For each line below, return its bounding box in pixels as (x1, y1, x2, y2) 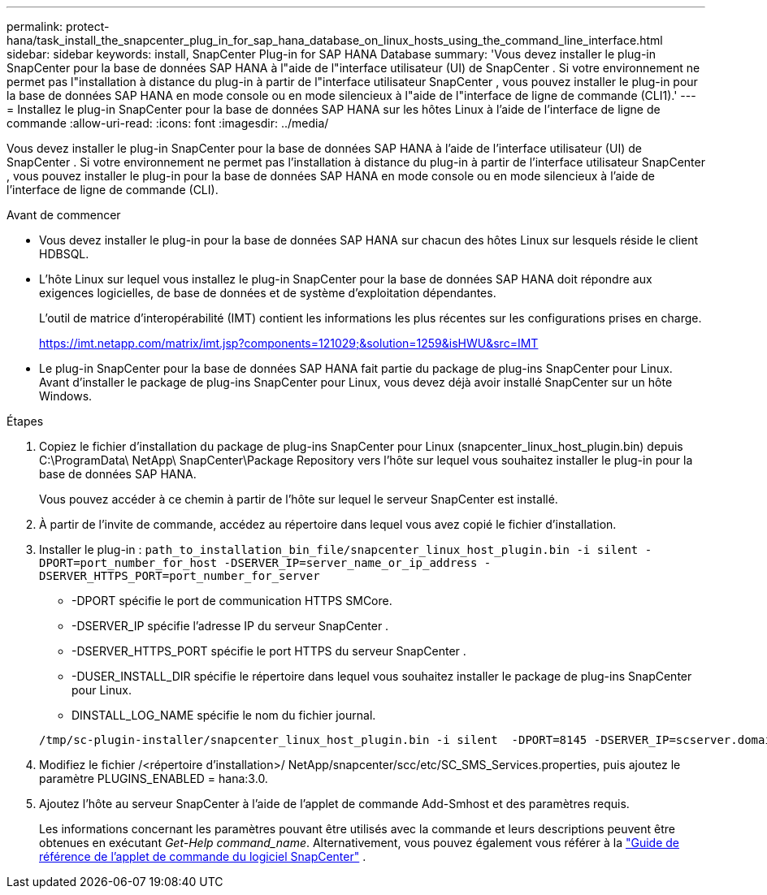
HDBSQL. (39, 247, 89, 261)
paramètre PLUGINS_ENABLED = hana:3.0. (39, 772, 268, 785)
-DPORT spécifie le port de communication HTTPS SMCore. (71, 594, 392, 607)
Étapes (6, 414, 44, 428)
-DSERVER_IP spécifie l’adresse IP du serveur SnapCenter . (71, 619, 389, 633)
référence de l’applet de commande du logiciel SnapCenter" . (39, 850, 366, 863)
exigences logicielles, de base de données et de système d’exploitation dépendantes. (39, 286, 496, 300)
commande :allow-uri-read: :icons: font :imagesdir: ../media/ (6, 116, 329, 130)
